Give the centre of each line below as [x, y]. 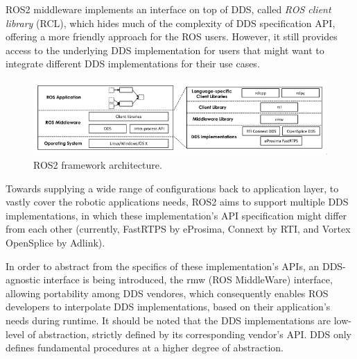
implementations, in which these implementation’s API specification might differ [176, 215]
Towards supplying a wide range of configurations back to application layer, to [172, 188]
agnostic [23, 279]
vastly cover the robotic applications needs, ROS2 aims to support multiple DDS [177, 202]
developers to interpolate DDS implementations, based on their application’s [168, 307]
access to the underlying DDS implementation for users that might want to [165, 50]
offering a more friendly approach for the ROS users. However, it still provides [172, 36]
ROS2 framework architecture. [98, 164]
